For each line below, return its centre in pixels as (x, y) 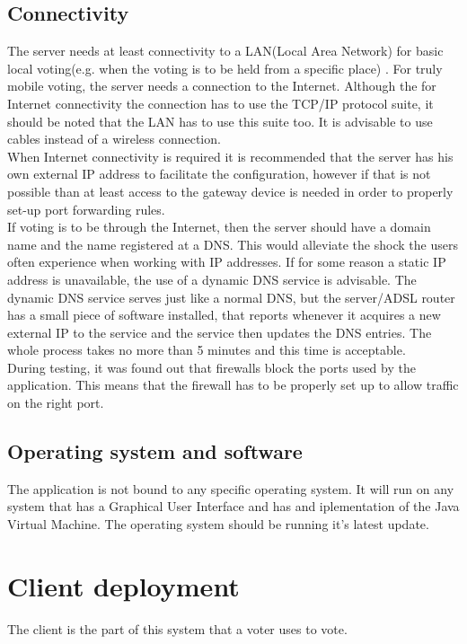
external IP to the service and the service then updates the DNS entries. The (220, 332)
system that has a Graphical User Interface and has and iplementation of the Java (233, 506)
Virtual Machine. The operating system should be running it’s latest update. (218, 524)
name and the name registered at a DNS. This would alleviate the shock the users (233, 244)
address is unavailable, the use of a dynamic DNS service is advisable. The (212, 279)
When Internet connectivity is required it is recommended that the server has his (230, 156)
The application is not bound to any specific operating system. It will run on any (231, 488)
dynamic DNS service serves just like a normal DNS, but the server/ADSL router (231, 297)
